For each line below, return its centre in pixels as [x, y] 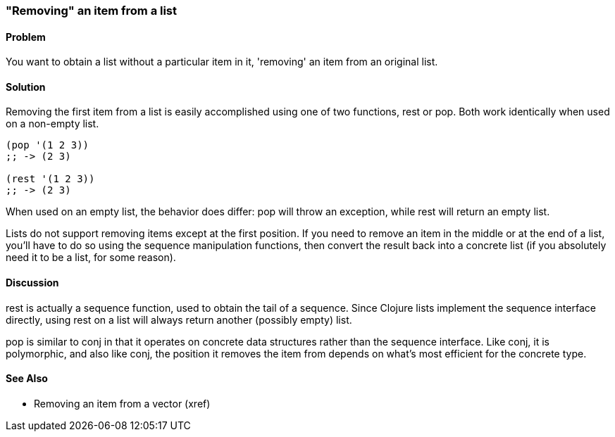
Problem [26, 37]
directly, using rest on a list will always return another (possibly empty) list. [179, 319]
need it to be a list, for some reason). [91, 258]
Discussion [32, 283]
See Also [27, 379]
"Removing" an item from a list [92, 11]
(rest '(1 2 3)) [50, 179]
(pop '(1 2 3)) [48, 145]
